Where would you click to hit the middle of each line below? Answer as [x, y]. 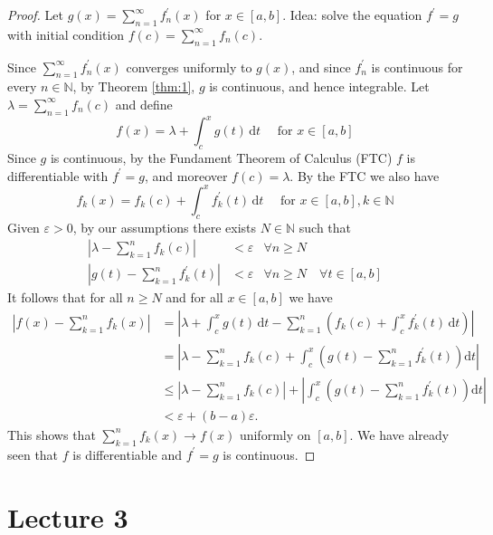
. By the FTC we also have [365, 175]
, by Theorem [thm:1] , [134, 86]
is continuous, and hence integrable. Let [319, 86]
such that [325, 227]
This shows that [52, 434]
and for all [194, 297]
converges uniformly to [189, 67]
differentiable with [58, 175]
